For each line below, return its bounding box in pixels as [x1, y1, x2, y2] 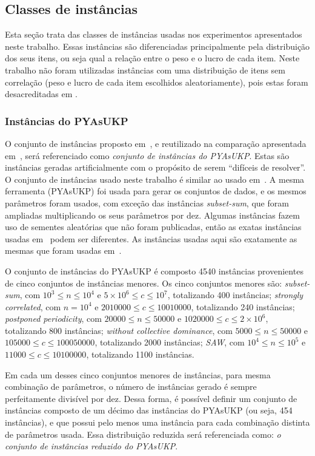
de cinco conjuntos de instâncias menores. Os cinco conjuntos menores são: [5, 276, 282, 289]
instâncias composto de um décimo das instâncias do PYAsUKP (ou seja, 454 [5, 404, 293, 417]
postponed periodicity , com [5, 312, 102, 325]
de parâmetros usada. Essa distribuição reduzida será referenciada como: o [5, 427, 281, 440]
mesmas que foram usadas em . [5, 244, 122, 257]
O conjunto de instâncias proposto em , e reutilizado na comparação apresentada [5, 137, 307, 149]
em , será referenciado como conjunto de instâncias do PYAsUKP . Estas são [5, 149, 290, 162]
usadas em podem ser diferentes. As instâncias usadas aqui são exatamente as [5, 232, 297, 245]
